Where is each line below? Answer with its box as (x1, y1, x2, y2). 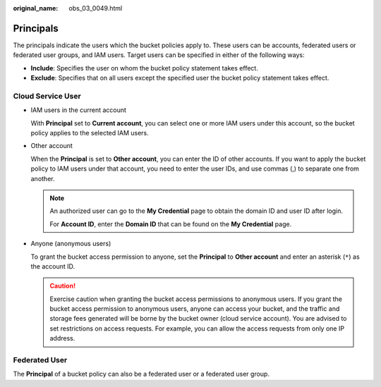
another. (30, 174, 55, 183)
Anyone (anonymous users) (30, 240, 111, 248)
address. (49, 334, 75, 343)
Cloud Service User (13, 91, 81, 101)
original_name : (13, 4, 59, 12)
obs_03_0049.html (68, 4, 123, 12)
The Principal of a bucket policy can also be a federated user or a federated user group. (13, 370, 270, 379)
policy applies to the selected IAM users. (30, 129, 150, 137)
